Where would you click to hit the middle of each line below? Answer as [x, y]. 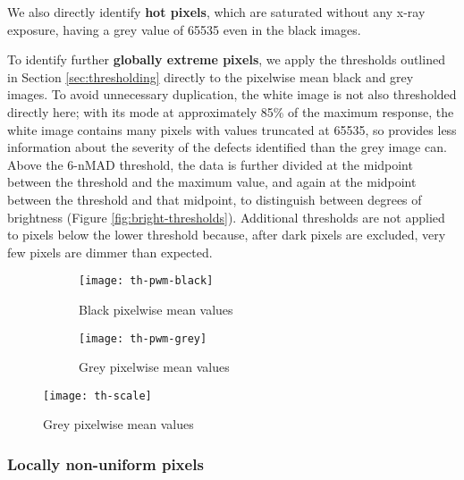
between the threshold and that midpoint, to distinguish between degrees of [215, 199]
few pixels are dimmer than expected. [110, 252]
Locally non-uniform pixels [105, 463]
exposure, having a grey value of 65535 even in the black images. [184, 29]
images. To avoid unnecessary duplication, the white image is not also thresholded [232, 94]
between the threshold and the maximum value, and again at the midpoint [212, 182]
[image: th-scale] [97, 396]
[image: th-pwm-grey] [143, 338]
